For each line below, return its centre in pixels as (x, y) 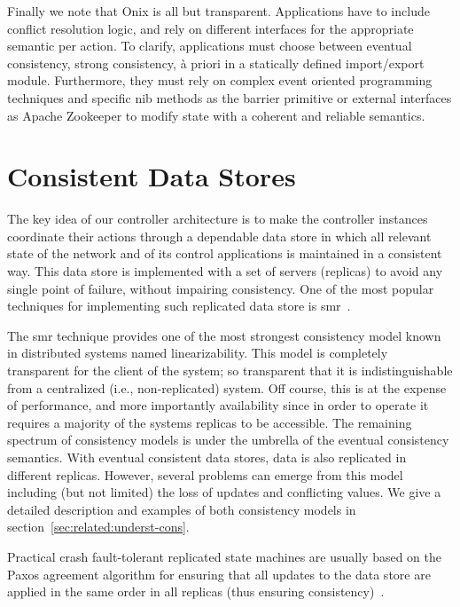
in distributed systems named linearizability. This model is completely (198, 353)
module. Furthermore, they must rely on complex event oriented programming (220, 80)
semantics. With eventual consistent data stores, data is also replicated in (207, 457)
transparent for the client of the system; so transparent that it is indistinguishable (230, 371)
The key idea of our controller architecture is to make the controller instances (218, 219)
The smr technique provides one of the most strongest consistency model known (224, 335)
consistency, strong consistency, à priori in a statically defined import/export (216, 63)
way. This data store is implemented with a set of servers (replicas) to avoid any (225, 271)
